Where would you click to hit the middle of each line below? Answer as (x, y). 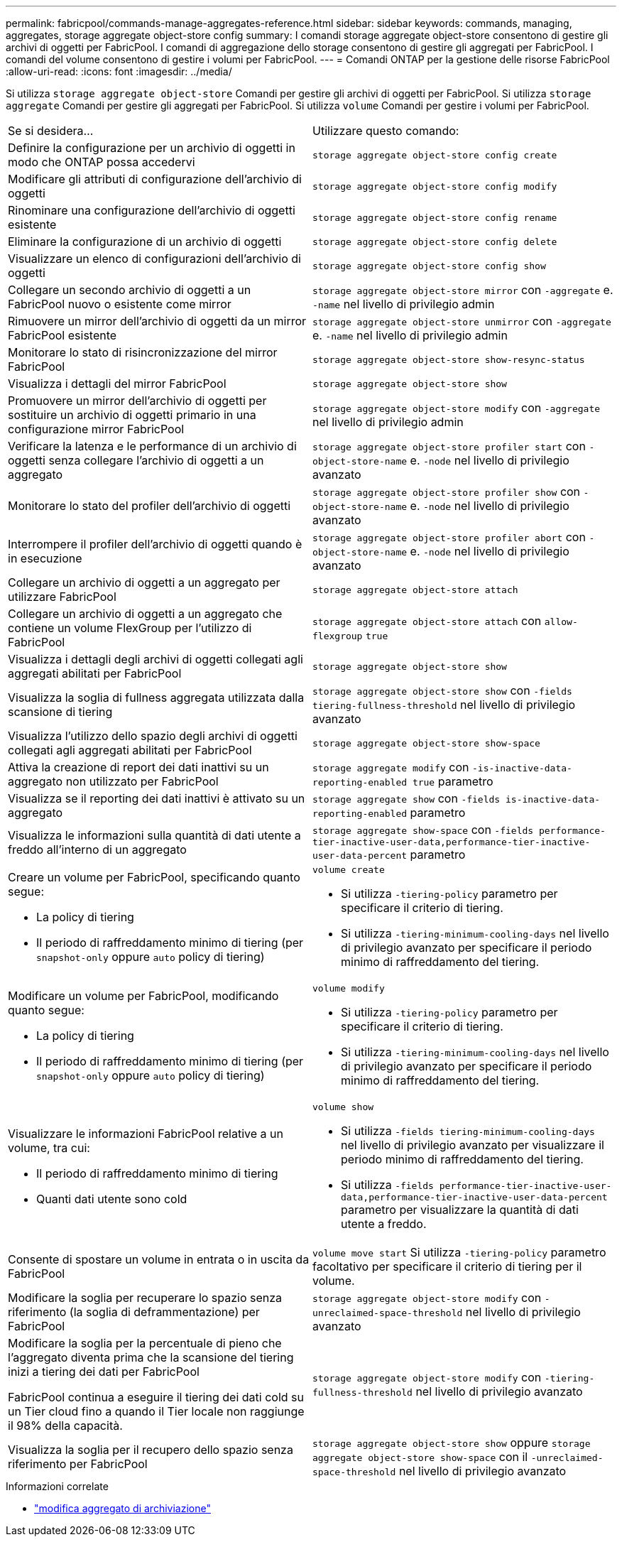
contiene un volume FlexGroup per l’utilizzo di (130, 628)
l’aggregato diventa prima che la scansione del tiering (151, 1357)
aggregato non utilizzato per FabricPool (113, 781)
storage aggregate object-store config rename (435, 217)
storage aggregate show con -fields (407, 798)
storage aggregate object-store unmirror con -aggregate (462, 321)
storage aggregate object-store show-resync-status (449, 359)
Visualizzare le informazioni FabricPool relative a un (146, 1134)
